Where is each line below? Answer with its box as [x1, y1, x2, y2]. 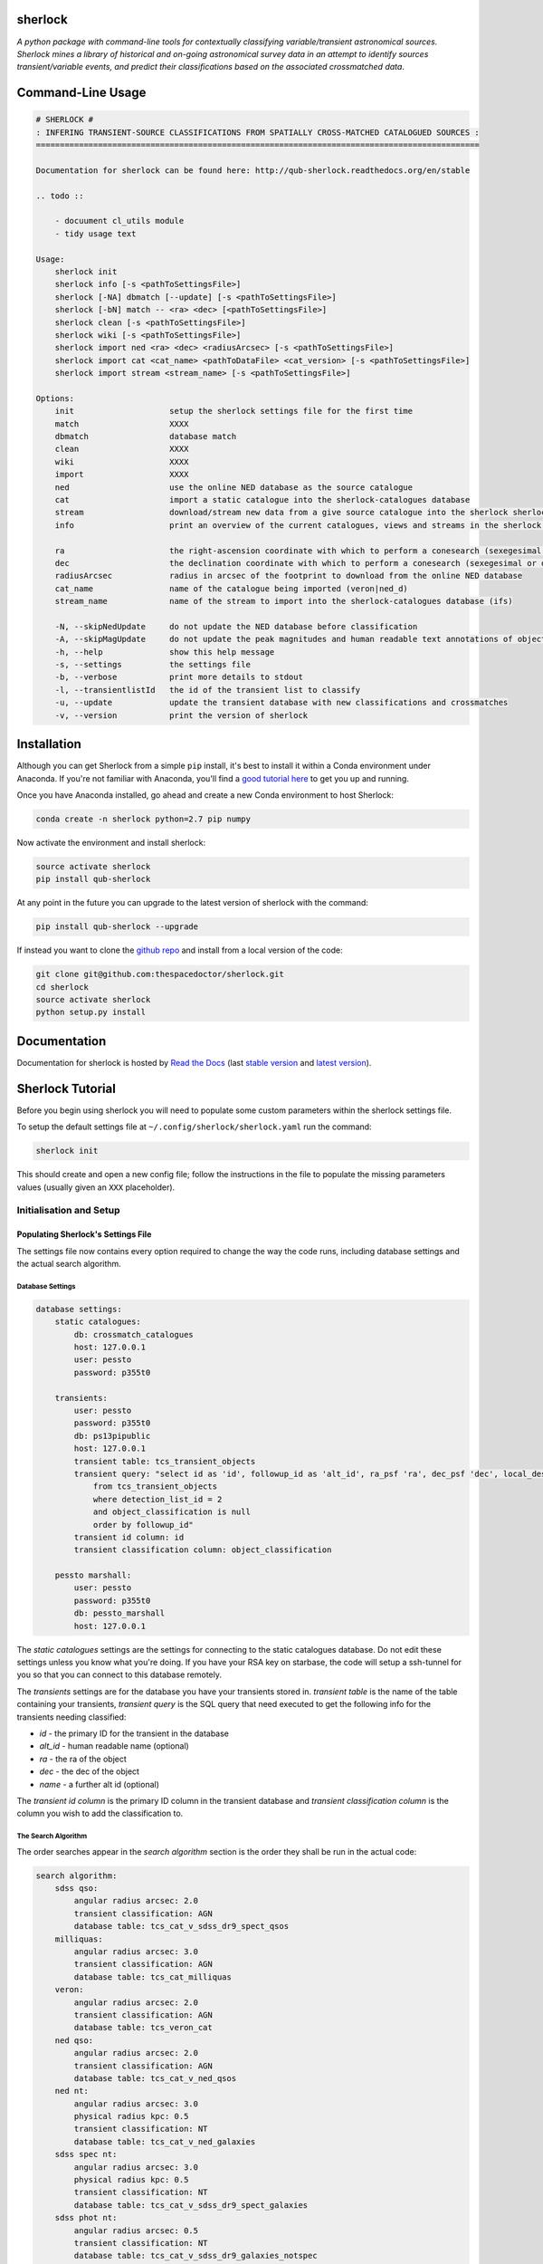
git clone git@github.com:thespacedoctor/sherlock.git [35, 969, 284, 980]
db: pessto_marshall [73, 1608, 166, 1618]
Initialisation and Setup [16, 1204, 120, 1217]
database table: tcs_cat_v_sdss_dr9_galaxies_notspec [73, 2250, 318, 2261]
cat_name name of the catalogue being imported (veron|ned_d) [54, 583, 409, 593]
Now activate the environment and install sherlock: [16, 837, 206, 848]
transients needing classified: [16, 1712, 127, 1722]
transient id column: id [73, 1531, 185, 1542]
